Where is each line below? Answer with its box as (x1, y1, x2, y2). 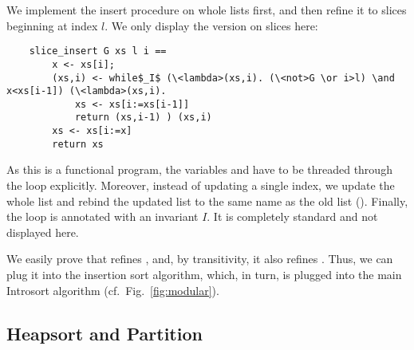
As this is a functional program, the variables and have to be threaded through (6, 161, 392, 178)
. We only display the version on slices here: (104, 17, 318, 33)
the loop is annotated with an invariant (6, 208, 199, 225)
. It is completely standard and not (207, 208, 378, 225)
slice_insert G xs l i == (29, 45, 167, 57)
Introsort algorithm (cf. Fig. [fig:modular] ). (6, 281, 219, 298)
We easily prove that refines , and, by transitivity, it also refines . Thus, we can (6, 250, 393, 267)
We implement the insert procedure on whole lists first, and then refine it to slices (6, 2, 407, 18)
